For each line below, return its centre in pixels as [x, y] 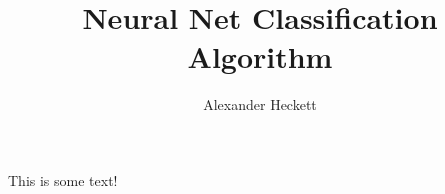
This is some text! [63, 179]
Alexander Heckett [260, 104]
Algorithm [260, 56]
